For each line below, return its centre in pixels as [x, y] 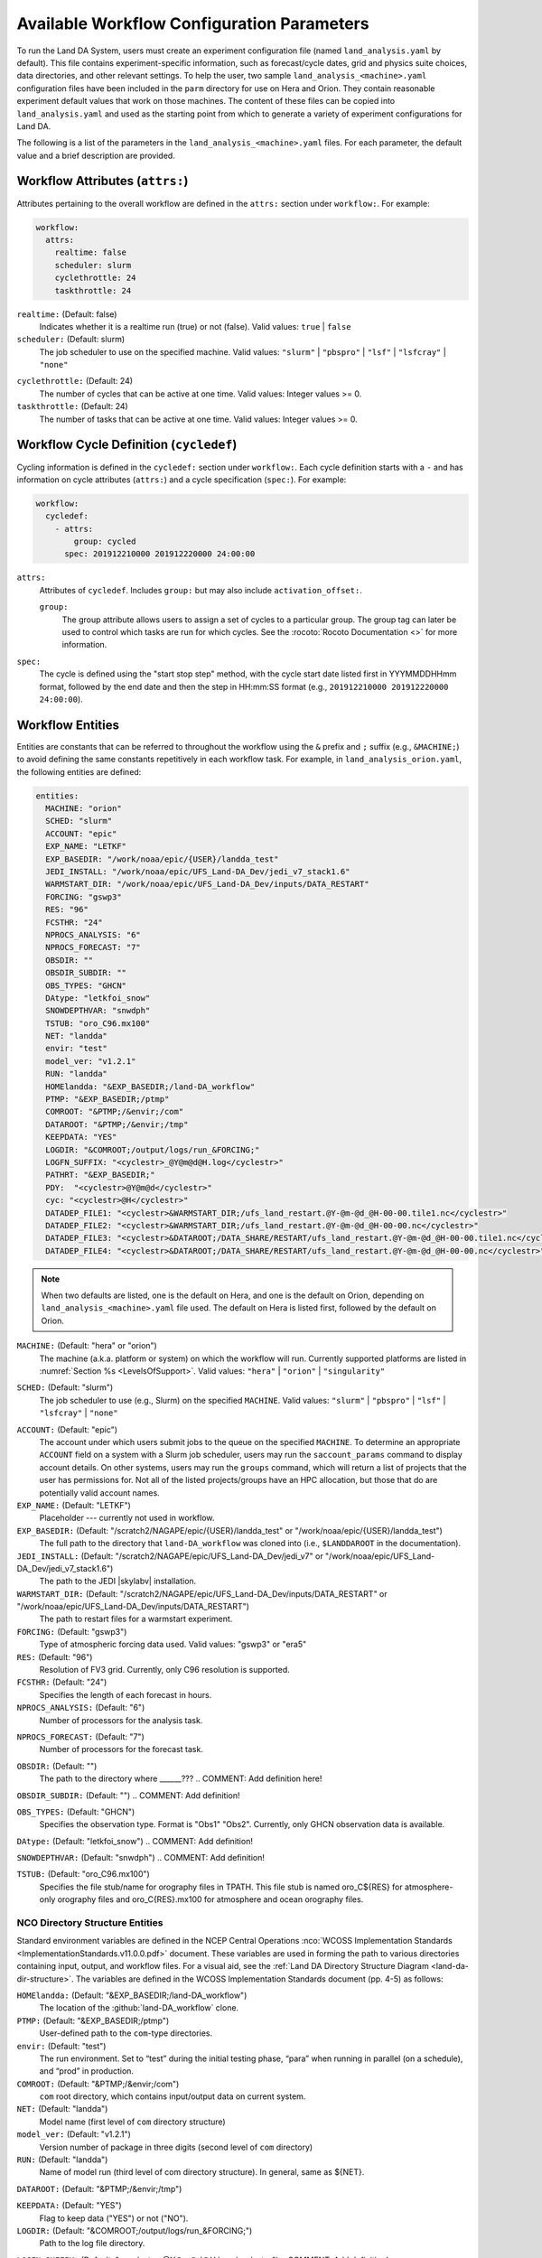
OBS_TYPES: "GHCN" [86, 985]
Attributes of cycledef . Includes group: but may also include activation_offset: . [201, 590]
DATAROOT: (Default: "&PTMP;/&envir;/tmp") [99, 2188]
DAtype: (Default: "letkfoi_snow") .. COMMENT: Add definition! [135, 1841]
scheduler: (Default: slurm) [71, 340]
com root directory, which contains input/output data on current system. [173, 2096]
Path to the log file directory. [92, 2244]
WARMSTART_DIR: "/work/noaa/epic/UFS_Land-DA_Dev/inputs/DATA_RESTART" [207, 884]
